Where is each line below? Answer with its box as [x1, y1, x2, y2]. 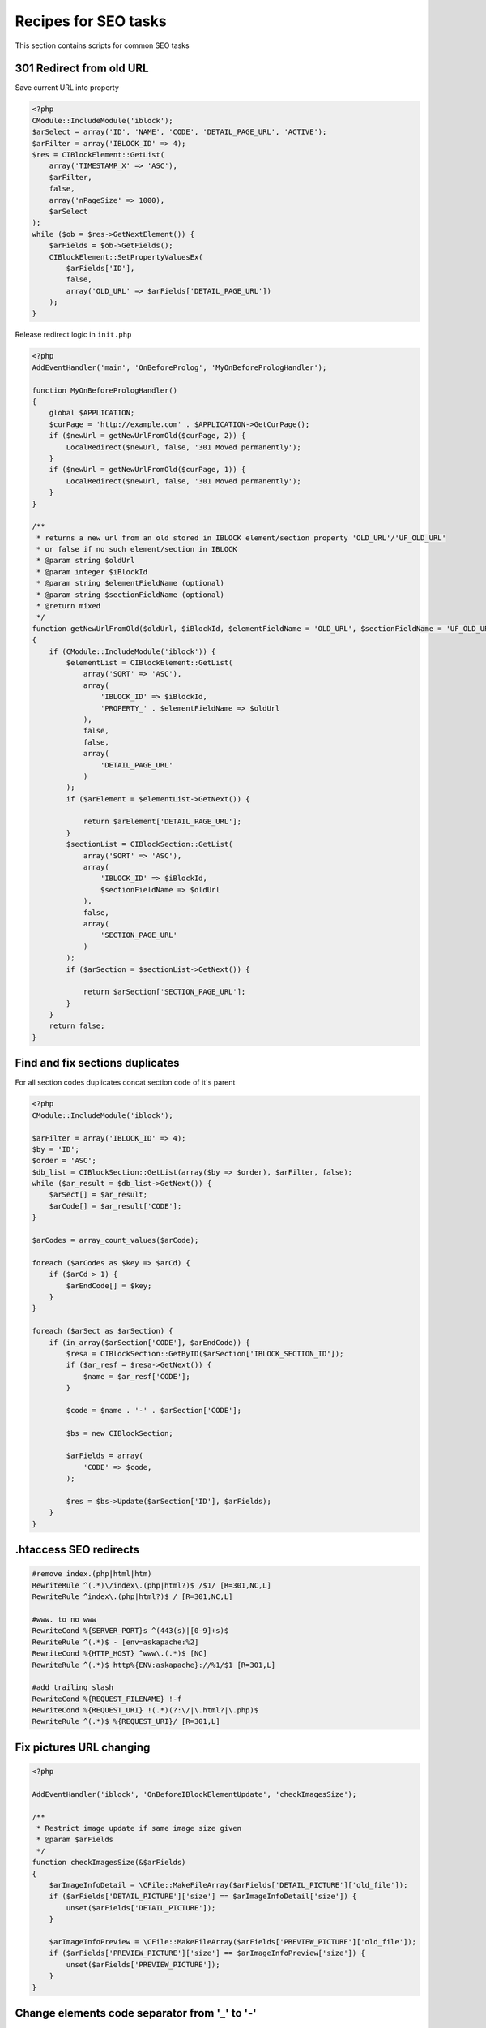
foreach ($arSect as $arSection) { [32, 1326, 173, 1336]
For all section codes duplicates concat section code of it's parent [15, 1077, 236, 1087]
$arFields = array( [66, 1451, 143, 1460]
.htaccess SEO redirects [15, 1543, 140, 1557]
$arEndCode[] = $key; [66, 1281, 152, 1290]
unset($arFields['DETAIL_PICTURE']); [66, 1903, 216, 1912]
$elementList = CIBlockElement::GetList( [66, 658, 233, 667]
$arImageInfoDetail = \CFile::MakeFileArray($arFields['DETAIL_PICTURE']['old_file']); [49, 1880, 408, 1889]
